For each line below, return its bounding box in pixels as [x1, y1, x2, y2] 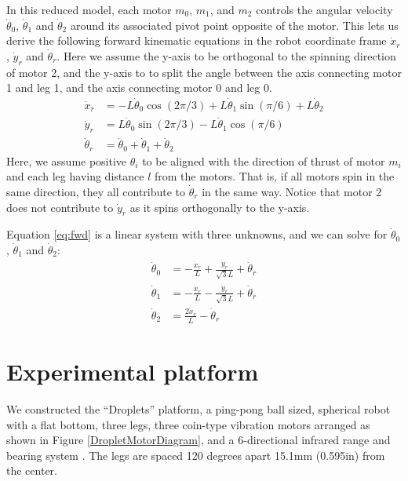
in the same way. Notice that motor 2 [202, 183, 382, 199]
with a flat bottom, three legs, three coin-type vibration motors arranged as [6, 416, 370, 432]
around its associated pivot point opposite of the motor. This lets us [70, 16, 399, 33]
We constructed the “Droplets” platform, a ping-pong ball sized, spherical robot [6, 400, 391, 417]
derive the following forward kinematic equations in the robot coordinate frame [6, 32, 387, 49]
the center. [6, 462, 57, 479]
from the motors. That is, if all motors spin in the [154, 168, 395, 184]
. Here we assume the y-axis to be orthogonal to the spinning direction [56, 47, 396, 64]
